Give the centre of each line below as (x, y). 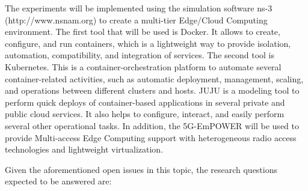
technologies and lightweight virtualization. (84, 149)
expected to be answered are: (58, 181)
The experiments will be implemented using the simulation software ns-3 (139, 8)
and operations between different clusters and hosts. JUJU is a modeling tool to (152, 90)
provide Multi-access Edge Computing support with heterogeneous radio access (151, 137)
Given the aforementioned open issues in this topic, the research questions (141, 169)
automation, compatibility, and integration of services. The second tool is (140, 55)
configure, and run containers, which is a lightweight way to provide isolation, (148, 43)
